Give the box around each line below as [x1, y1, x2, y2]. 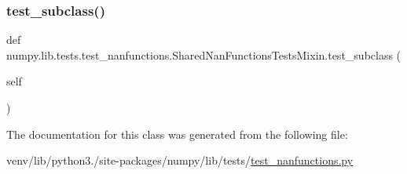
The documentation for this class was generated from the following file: [6, 125, 348, 142]
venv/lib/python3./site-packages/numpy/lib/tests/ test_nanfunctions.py [6, 152, 354, 169]
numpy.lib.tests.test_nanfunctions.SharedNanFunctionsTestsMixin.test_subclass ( [6, 46, 401, 63]
